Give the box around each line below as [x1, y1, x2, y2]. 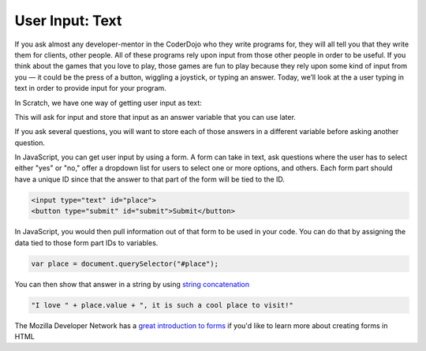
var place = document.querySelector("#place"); [31, 259, 219, 268]
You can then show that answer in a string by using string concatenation [14, 279, 250, 289]
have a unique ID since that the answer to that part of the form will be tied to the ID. [14, 174, 286, 184]
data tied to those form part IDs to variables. [14, 237, 159, 248]
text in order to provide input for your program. [14, 84, 167, 93]
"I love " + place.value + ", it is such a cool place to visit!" [31, 301, 293, 309]
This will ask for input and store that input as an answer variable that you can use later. [14, 112, 296, 121]
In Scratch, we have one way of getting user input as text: [14, 98, 203, 107]
